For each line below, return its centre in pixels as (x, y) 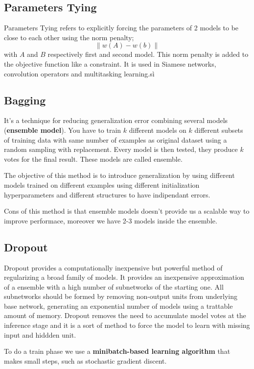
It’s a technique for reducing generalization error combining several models (116, 120)
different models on (158, 130)
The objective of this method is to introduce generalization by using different (119, 175)
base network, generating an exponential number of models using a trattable (118, 306)
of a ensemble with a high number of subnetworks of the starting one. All (114, 286)
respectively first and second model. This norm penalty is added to (148, 54)
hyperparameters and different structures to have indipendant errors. (107, 194)
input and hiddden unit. (40, 334)
